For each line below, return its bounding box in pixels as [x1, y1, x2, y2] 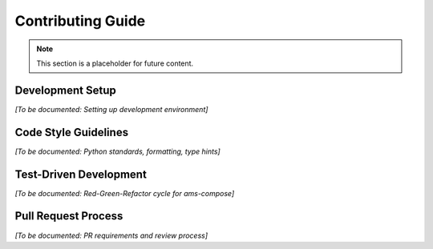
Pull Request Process [14, 209, 123, 223]
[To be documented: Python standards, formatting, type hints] [14, 147, 221, 156]
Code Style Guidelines [14, 125, 128, 139]
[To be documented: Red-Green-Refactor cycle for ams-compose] [14, 188, 235, 198]
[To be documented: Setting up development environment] [14, 104, 208, 114]
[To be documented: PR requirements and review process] [14, 231, 208, 240]
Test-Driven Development [14, 167, 148, 181]
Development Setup [14, 83, 116, 97]
